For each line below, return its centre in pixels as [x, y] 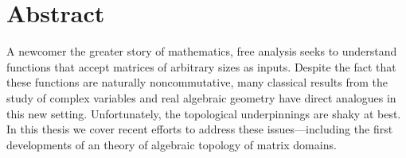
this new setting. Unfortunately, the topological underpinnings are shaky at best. [204, 113]
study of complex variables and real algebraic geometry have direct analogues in [201, 97]
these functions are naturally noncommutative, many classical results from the [197, 82]
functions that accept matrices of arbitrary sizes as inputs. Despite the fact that [201, 66]
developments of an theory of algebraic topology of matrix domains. [172, 144]
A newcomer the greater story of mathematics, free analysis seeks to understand [202, 51]
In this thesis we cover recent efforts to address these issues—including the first [200, 129]
